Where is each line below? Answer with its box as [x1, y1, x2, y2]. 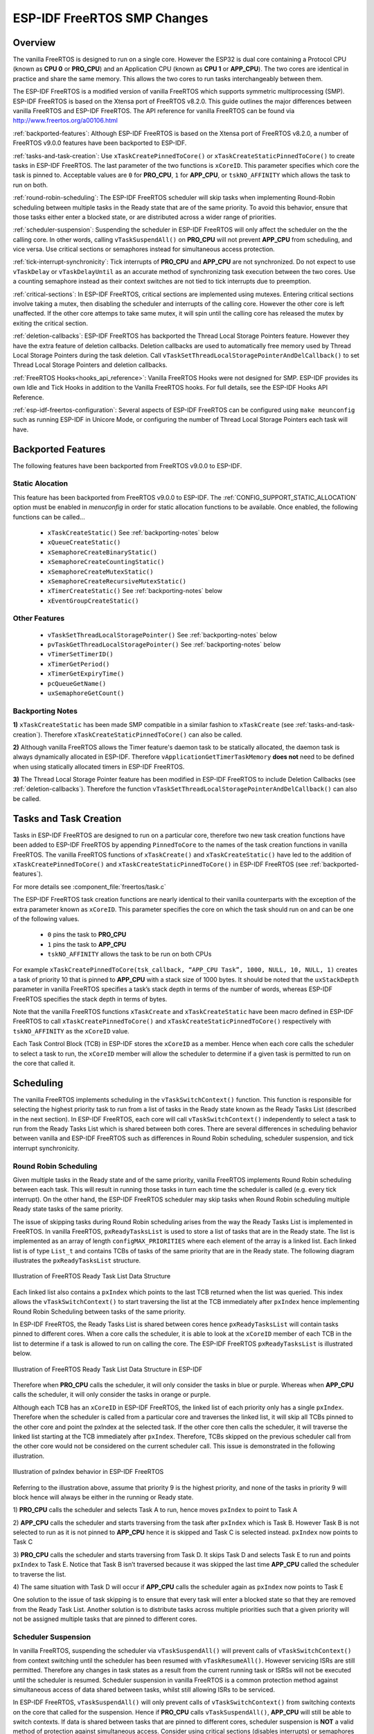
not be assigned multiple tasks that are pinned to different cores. [12, 1615, 197, 1623]
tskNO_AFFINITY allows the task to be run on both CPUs [47, 950, 212, 959]
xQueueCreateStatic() [47, 538, 121, 547]
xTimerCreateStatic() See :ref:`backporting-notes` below [47, 587, 223, 595]
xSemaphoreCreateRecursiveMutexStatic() [47, 577, 187, 585]
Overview [12, 37, 56, 49]
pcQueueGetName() [47, 680, 107, 687]
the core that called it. [12, 1058, 75, 1067]
